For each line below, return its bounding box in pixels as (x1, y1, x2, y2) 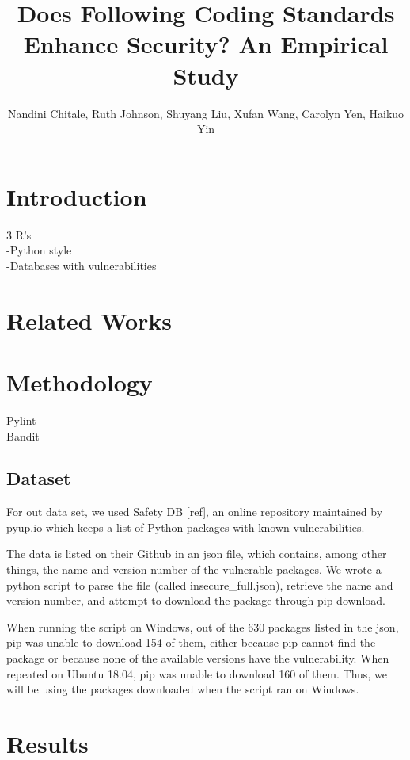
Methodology (6, 365, 153, 398)
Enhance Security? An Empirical (23, 28, 389, 60)
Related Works (6, 304, 173, 336)
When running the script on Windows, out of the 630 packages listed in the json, (6, 618, 399, 635)
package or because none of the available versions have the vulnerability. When (6, 650, 389, 666)
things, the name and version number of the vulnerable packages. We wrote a (6, 561, 382, 578)
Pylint (6, 411, 36, 428)
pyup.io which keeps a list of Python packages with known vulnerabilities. (6, 518, 365, 535)
